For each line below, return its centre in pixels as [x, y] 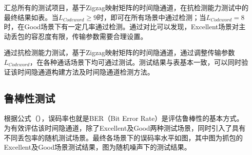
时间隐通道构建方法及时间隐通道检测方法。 [86, 71]
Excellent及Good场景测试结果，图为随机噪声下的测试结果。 [97, 147]
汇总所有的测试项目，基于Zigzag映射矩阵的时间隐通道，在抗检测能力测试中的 [126, 7]
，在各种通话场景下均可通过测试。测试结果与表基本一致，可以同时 [136, 62]
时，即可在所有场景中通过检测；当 [151, 17]
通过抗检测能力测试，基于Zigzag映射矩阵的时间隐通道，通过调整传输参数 [119, 52]
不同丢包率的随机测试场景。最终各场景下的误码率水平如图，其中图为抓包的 [123, 137]
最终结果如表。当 [31, 17]
